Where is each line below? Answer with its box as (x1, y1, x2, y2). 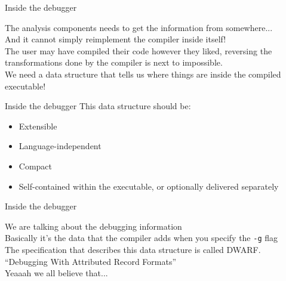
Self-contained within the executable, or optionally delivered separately (19, 180, 279, 192)
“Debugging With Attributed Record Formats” (5, 255, 177, 267)
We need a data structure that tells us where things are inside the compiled (5, 67, 281, 80)
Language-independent (19, 140, 102, 152)
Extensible (19, 119, 57, 132)
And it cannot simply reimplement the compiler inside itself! (5, 33, 226, 45)
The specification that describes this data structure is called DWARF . (5, 243, 261, 255)
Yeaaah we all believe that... (5, 267, 108, 279)
